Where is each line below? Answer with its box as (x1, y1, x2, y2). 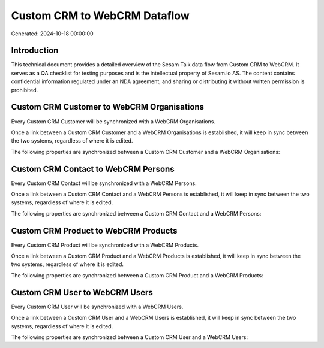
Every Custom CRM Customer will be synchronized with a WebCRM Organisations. (11, 117, 216, 125)
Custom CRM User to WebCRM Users (11, 288, 153, 298)
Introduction (11, 46, 59, 56)
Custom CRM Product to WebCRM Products (11, 225, 178, 236)
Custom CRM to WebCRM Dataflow (11, 9, 190, 22)
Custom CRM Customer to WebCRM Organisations (11, 102, 204, 112)
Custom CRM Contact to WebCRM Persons (11, 164, 175, 174)
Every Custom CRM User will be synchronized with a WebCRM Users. (11, 303, 184, 310)
